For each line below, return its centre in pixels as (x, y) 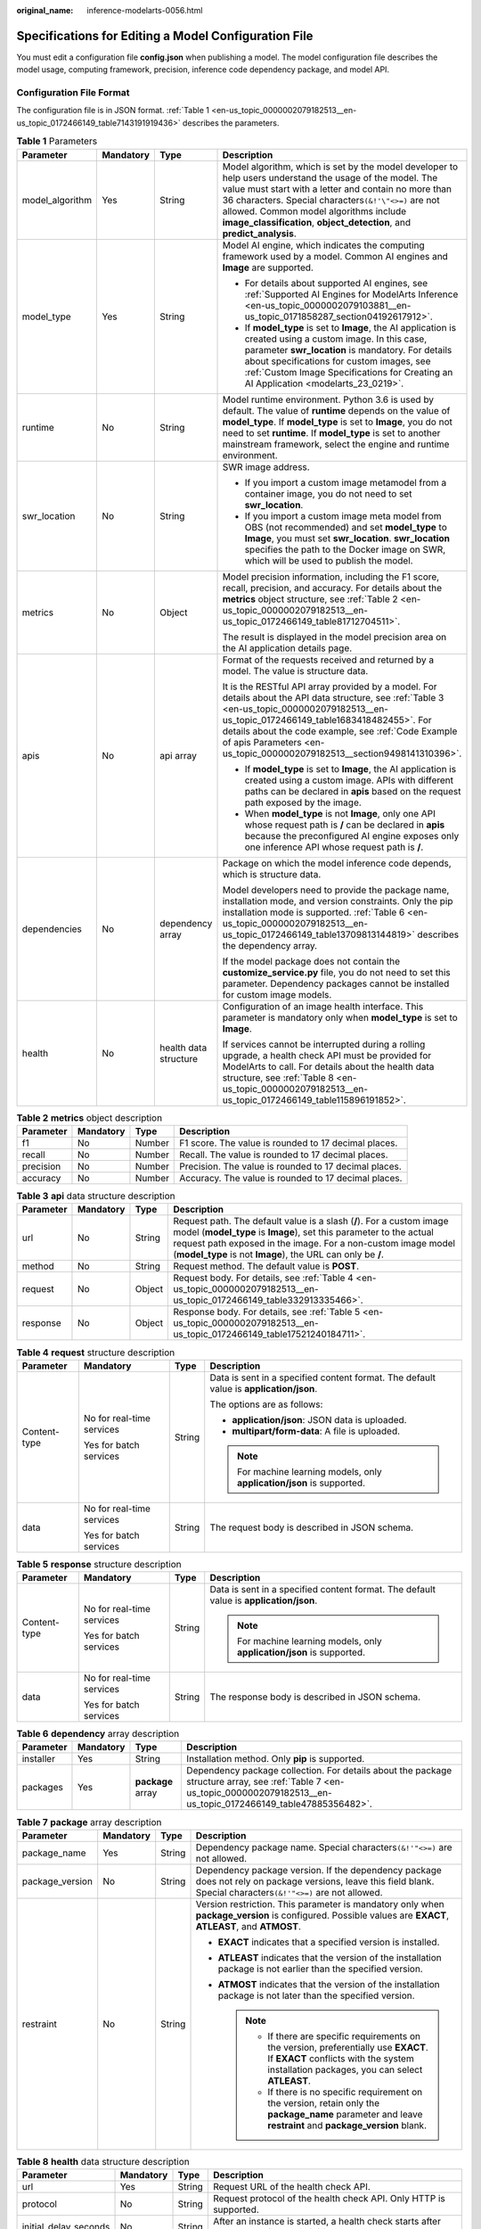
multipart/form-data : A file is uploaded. (316, 1431)
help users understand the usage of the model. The (330, 177)
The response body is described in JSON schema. (315, 1697)
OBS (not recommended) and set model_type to (346, 527)
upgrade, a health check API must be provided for (327, 1055)
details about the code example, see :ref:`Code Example (340, 731)
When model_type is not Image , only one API (340, 813)
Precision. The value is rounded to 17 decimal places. (291, 1166)
